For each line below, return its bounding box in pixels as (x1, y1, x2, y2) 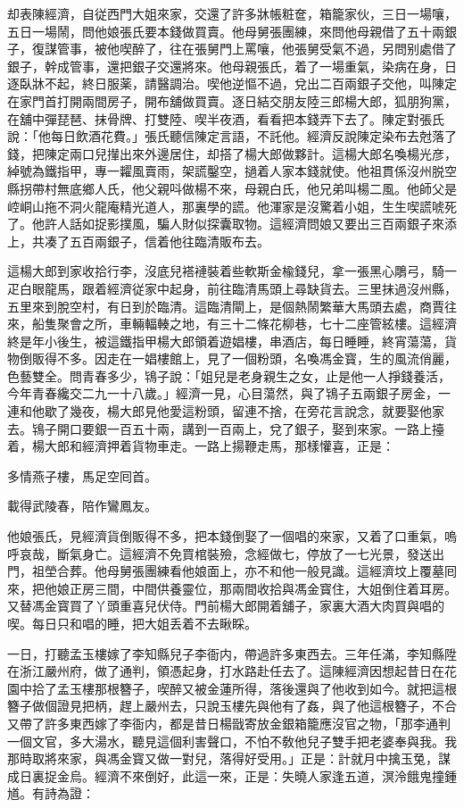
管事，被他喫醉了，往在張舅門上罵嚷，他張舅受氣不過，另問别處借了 (56, 39, 457, 58)
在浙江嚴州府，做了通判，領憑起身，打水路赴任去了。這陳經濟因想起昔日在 (7, 662, 444, 680)
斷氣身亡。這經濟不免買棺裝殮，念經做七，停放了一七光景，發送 (56, 544, 432, 562)
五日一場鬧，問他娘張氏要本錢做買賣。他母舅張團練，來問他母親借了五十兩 (7, 21, 444, 40)
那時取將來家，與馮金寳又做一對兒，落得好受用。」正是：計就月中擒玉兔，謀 (7, 749, 451, 768)
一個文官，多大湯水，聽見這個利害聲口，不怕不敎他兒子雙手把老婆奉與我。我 (7, 731, 457, 750)
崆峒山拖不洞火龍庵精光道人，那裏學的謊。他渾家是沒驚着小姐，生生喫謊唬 (7, 196, 444, 215)
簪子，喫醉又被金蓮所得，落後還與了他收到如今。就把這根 (119, 679, 457, 697)
